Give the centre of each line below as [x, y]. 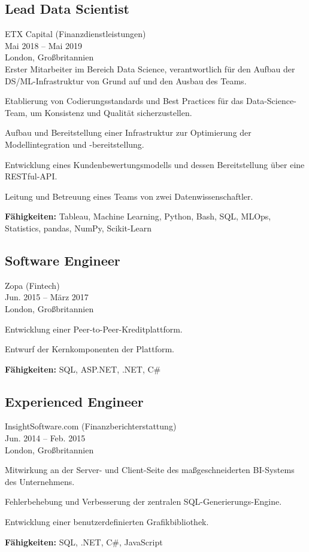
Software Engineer [63, 260]
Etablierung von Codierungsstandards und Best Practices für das [124, 101]
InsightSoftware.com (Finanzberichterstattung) [91, 426]
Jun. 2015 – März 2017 [47, 297]
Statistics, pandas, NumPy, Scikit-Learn [78, 228]
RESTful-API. [31, 176]
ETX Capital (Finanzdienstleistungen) [75, 34]
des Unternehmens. [40, 481]
